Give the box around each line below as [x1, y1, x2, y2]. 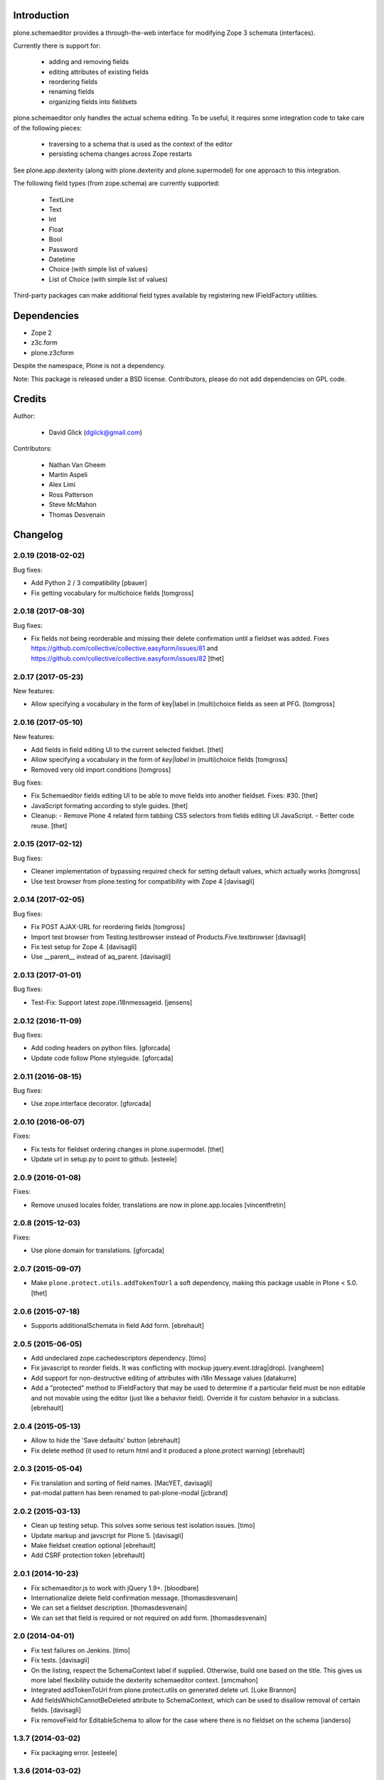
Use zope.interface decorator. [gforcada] [31, 1099, 152, 1108]
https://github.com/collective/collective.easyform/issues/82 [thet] [31, 654, 224, 662]
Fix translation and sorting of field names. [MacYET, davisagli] [31, 1478, 213, 1487]
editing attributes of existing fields [48, 68, 149, 76]
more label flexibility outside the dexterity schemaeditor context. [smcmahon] [31, 1676, 259, 1685]
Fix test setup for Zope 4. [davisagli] [31, 942, 137, 951]
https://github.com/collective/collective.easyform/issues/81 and [31, 644, 218, 653]
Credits [13, 393, 47, 405]
